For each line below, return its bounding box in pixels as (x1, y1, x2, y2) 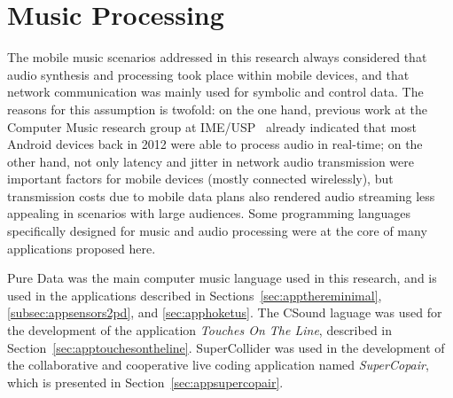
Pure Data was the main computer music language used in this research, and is (7, 269, 437, 287)
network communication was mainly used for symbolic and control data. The (7, 82, 424, 101)
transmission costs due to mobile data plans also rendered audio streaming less (7, 186, 435, 205)
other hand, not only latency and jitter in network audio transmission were (7, 152, 414, 170)
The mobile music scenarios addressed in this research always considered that (7, 48, 427, 66)
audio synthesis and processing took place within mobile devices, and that (7, 65, 410, 83)
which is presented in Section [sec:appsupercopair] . (7, 372, 284, 391)
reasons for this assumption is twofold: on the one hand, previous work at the (7, 99, 427, 118)
